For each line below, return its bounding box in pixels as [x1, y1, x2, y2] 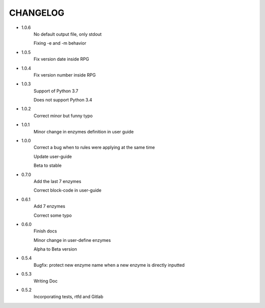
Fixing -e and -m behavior [33, 40, 86, 46]
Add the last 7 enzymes [33, 178, 81, 184]
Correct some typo [33, 212, 72, 218]
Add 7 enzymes [33, 204, 66, 209]
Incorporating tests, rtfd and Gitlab [33, 294, 104, 300]
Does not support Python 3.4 [33, 97, 93, 103]
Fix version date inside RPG [33, 56, 89, 62]
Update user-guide [33, 154, 72, 159]
